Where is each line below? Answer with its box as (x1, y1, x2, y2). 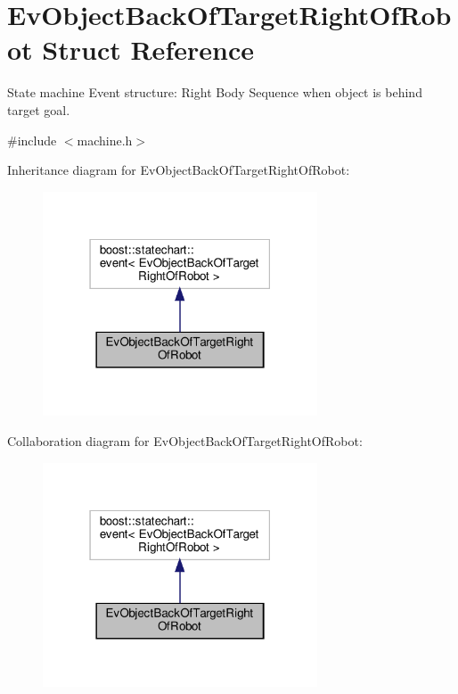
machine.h (77, 130, 133, 149)
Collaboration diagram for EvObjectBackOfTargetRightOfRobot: (7, 432, 363, 450)
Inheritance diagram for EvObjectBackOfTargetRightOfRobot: (7, 161, 350, 179)
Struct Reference (42, 31, 254, 68)
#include (7, 130, 57, 149)
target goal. (7, 100, 70, 119)
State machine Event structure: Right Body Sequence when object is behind (7, 83, 422, 102)
